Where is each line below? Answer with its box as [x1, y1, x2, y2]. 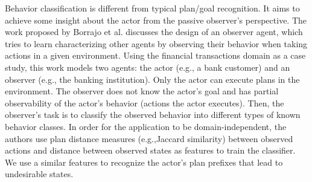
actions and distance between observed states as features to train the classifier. [5, 144, 296, 157]
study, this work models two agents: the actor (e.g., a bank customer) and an [5, 60, 290, 73]
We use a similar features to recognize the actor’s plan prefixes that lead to [5, 155, 283, 168]
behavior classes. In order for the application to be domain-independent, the [5, 120, 287, 132]
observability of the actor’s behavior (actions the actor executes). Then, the [5, 96, 284, 109]
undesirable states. [5, 167, 74, 180]
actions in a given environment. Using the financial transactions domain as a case [5, 49, 306, 62]
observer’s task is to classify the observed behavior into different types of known [5, 108, 301, 121]
